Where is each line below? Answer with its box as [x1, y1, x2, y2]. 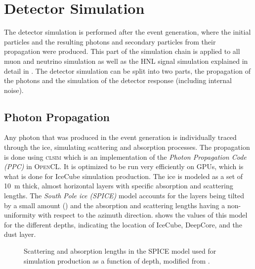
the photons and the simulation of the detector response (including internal [4, 75, 232, 86]
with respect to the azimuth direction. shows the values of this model [38, 210, 248, 220]
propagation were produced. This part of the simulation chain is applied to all [4, 46, 240, 56]
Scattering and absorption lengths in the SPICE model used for [24, 246, 216, 256]
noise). [4, 85, 24, 95]
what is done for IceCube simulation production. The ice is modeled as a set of [4, 171, 243, 181]
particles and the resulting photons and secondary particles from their [4, 36, 216, 46]
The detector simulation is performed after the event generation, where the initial [4, 27, 251, 37]
